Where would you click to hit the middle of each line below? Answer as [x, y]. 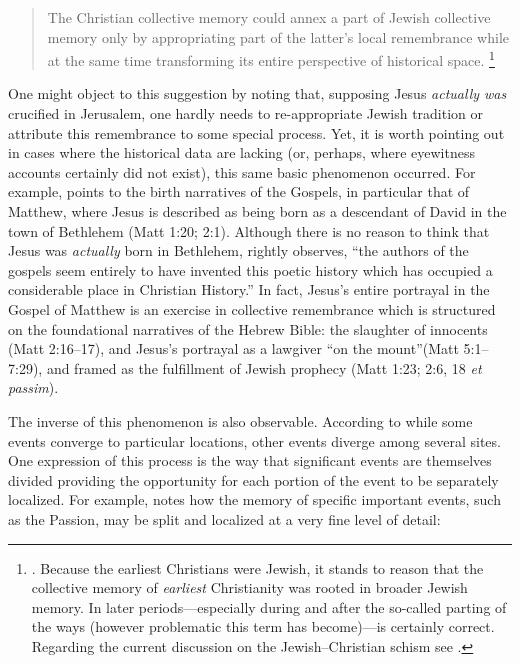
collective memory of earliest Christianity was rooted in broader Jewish [249, 587]
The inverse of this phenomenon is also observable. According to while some [240, 420]
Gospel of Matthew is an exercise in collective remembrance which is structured [252, 308]
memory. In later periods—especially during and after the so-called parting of [269, 606]
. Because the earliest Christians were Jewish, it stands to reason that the [257, 567]
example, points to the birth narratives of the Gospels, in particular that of [239, 191]
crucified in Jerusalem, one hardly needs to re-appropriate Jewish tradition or [246, 113]
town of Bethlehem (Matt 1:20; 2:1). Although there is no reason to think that [249, 230]
